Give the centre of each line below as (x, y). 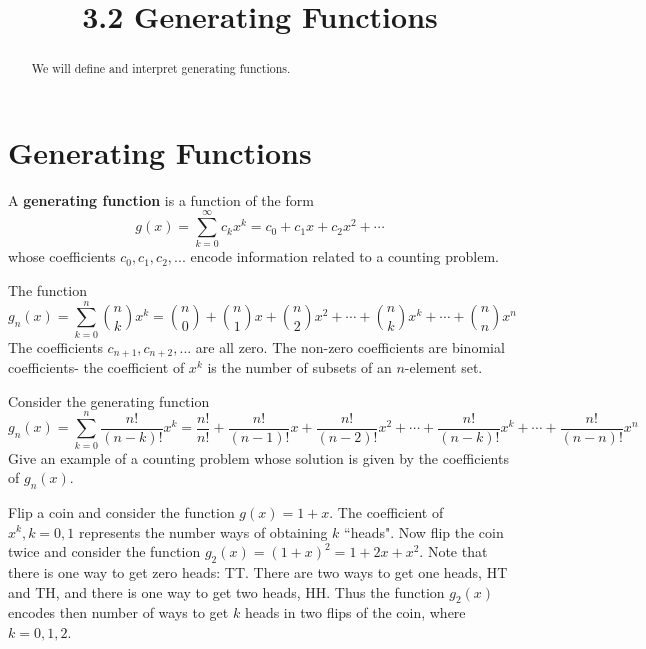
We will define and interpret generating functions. (161, 68)
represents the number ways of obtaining (203, 531)
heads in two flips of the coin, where (355, 612)
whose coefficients (62, 256)
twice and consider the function (104, 551)
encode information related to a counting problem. (344, 256)
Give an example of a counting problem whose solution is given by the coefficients (258, 457)
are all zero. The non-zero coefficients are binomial (350, 346)
